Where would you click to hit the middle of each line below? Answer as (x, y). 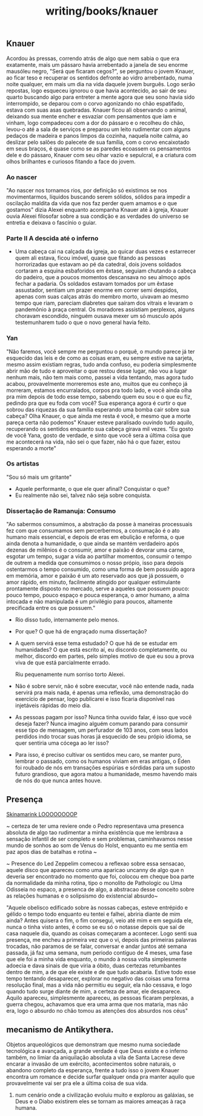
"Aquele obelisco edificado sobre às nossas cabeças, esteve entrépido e (97, 907)
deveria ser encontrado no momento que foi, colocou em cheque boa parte (100, 876)
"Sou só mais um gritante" (39, 477)
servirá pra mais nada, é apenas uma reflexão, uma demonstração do (102, 692)
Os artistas (23, 464)
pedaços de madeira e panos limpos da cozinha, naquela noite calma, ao (97, 135)
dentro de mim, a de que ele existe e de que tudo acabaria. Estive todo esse (101, 972)
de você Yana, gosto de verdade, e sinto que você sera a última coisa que (98, 435)
